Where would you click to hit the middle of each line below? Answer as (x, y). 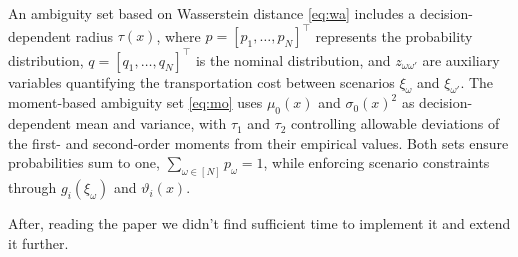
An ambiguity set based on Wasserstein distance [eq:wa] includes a (212, 13)
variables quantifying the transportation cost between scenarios (201, 81)
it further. (38, 242)
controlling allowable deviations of (395, 123)
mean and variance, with (151, 123)
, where (178, 35)
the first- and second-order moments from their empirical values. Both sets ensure (258, 142)
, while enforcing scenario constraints (376, 162)
